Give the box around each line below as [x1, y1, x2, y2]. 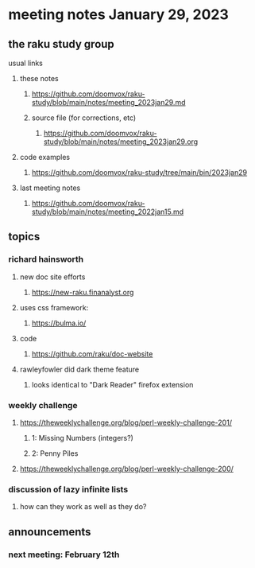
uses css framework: [19, 302, 89, 312]
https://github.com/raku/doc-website [31, 348, 153, 359]
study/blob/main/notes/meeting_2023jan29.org [43, 137, 199, 146]
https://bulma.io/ [31, 318, 87, 328]
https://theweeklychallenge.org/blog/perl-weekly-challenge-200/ [19, 464, 234, 473]
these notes [19, 74, 59, 83]
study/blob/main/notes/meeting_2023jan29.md [31, 98, 186, 107]
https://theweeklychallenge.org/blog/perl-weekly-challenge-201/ [19, 418, 233, 427]
